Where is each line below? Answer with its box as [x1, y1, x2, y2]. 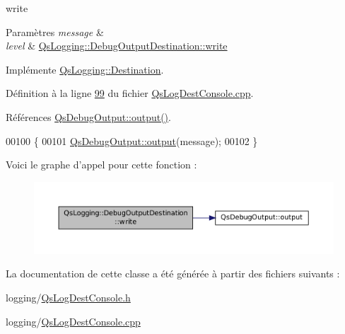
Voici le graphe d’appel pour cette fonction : [6, 157, 197, 172]
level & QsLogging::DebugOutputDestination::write [6, 38, 228, 53]
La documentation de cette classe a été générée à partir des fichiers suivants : [6, 266, 340, 281]
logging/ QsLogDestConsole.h [6, 290, 131, 305]
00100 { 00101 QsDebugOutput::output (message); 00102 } [6, 133, 258, 148]
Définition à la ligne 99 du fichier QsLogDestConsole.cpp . [6, 86, 254, 100]
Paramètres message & [6, 24, 104, 39]
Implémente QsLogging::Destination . [6, 62, 164, 76]
